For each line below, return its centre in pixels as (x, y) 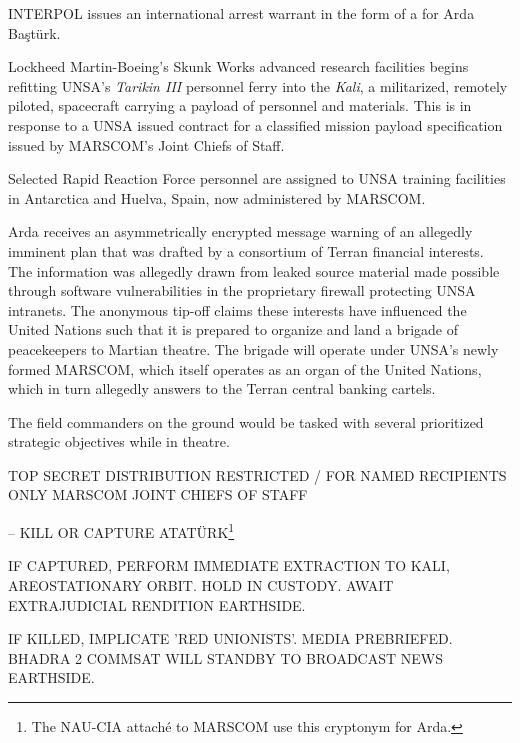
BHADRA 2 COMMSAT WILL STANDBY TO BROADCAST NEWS (225, 657)
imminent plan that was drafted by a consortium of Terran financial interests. (246, 250)
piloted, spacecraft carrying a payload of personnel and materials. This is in (240, 105)
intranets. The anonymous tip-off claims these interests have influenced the (237, 309)
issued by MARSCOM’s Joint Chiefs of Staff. (146, 144)
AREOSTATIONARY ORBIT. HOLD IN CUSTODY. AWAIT (201, 584)
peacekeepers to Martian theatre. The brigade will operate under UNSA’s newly (253, 348)
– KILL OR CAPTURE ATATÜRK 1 (121, 530)
